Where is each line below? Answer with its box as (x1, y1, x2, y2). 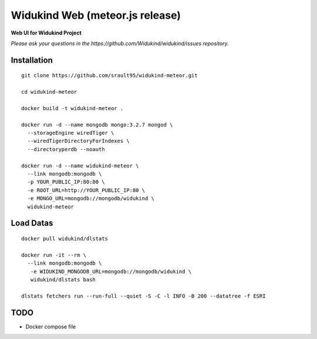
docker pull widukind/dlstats (21, 235, 109, 242)
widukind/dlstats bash (30, 276, 96, 283)
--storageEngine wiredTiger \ (27, 129, 114, 136)
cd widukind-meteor (21, 88, 77, 95)
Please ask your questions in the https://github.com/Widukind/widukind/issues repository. (11, 40, 229, 47)
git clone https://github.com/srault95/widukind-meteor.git (21, 72, 198, 79)
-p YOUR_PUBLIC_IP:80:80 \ (27, 179, 105, 186)
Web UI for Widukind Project (11, 29, 82, 36)
